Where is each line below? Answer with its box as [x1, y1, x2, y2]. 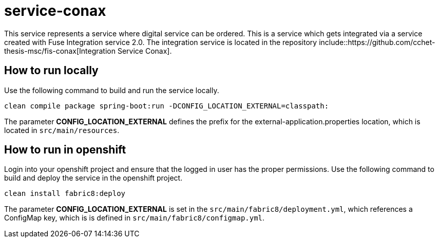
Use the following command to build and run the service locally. [4, 85, 219, 95]
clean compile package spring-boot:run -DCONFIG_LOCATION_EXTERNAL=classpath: [4, 101, 329, 110]
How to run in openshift [4, 143, 126, 157]
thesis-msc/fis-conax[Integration [4, 46, 116, 55]
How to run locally [4, 64, 99, 77]
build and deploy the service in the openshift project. [4, 173, 183, 183]
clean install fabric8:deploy [4, 189, 126, 198]
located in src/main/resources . [4, 125, 120, 135]
